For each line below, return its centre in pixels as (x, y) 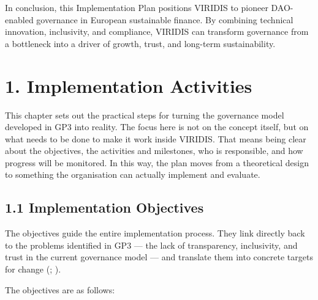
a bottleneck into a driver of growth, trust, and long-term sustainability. (140, 43)
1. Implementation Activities (129, 85)
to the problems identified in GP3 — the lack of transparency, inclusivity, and (151, 245)
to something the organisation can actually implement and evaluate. (133, 174)
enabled (19, 19)
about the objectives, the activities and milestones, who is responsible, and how (154, 151)
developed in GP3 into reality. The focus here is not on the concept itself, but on (157, 127)
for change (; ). (33, 269)
